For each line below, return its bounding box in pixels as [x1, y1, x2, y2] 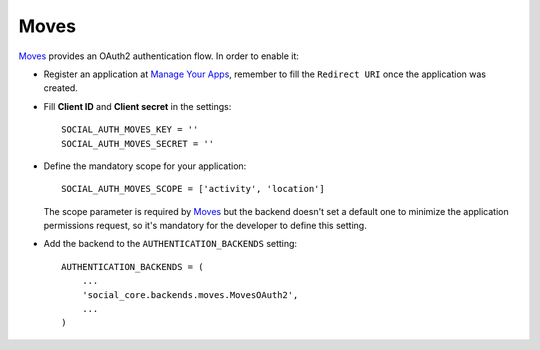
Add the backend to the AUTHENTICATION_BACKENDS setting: [43, 238, 298, 250]
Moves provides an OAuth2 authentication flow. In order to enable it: [18, 50, 300, 62]
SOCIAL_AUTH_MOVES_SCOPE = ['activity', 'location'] [61, 183, 325, 195]
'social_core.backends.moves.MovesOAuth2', [81, 289, 299, 300]
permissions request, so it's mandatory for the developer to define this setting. [43, 220, 367, 232]
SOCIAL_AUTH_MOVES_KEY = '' [61, 124, 199, 135]
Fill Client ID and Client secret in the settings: [43, 100, 232, 112]
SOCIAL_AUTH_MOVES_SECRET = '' [61, 138, 215, 149]
